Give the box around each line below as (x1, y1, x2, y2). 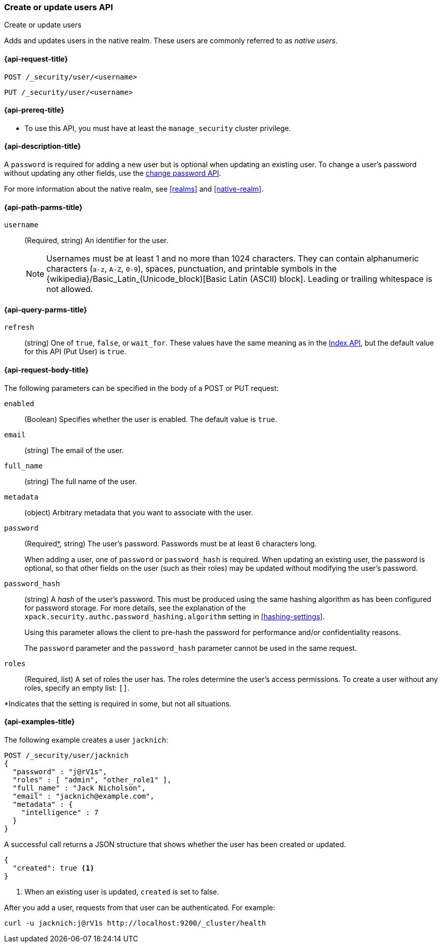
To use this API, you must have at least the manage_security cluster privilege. (24, 123, 291, 133)
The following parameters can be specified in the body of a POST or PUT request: (4, 383, 279, 392)
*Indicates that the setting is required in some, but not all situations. (4, 699, 232, 708)
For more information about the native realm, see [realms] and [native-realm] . (4, 185, 264, 194)
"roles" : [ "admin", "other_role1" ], (12, 775, 172, 784)
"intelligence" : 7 (21, 808, 99, 817)
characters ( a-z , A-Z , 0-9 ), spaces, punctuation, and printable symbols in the (46, 264, 337, 274)
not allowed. (46, 284, 93, 295)
